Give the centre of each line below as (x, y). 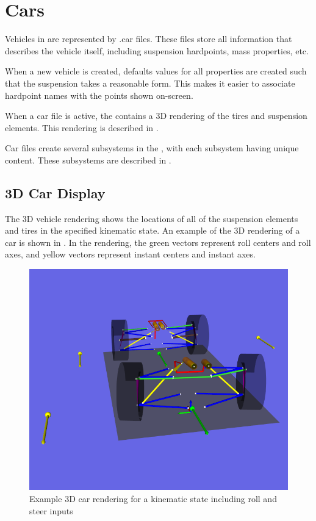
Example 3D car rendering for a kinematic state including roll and (153, 498)
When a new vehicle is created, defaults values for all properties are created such (156, 71)
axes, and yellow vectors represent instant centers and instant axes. (130, 254)
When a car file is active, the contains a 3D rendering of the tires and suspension (156, 116)
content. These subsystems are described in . (88, 160)
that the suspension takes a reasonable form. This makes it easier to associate (150, 83)
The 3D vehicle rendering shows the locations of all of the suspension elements (152, 218)
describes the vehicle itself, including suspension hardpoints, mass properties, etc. (157, 50)
